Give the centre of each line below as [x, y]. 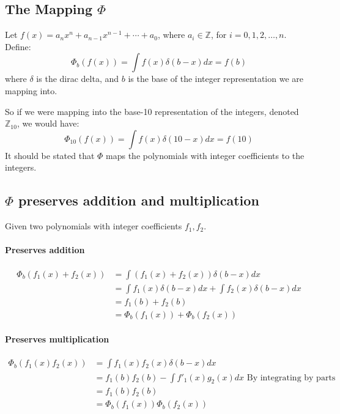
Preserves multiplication [57, 339]
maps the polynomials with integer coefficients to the [205, 155]
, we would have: [48, 123]
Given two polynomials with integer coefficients [94, 226]
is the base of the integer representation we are [216, 79]
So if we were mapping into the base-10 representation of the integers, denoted [152, 111]
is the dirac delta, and [78, 79]
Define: [18, 46]
